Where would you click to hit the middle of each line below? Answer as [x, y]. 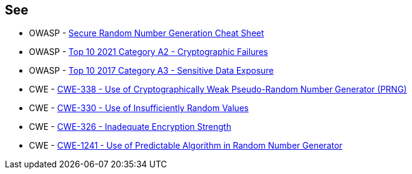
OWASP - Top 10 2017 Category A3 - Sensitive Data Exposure [151, 71]
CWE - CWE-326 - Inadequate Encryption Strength [130, 127]
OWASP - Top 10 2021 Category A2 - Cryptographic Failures [149, 52]
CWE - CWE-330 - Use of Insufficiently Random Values [139, 108]
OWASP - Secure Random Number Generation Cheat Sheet [147, 33]
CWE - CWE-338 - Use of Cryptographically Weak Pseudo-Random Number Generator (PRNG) [218, 89]
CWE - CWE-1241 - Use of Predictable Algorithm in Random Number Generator [186, 146]
